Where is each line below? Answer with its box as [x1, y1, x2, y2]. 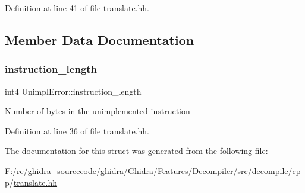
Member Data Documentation [5, 30, 194, 49]
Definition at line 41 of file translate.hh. [5, 2, 150, 14]
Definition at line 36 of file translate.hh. [5, 124, 150, 137]
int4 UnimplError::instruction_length [5, 85, 142, 97]
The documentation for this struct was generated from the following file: [5, 144, 268, 157]
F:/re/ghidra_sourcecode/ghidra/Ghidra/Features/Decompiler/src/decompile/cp [5, 164, 301, 176]
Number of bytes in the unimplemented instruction [5, 105, 190, 117]
